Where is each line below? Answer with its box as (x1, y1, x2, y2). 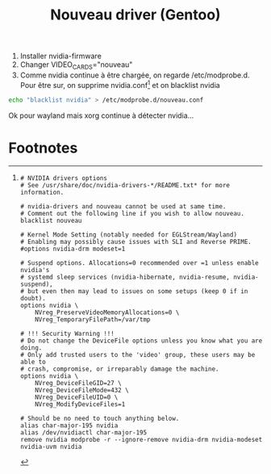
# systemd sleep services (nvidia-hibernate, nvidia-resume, (19, 273, 231, 282)
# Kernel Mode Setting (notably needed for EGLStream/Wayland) (19, 231, 238, 239)
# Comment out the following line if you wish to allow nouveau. (19, 210, 244, 218)
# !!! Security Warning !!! (19, 329, 115, 338)
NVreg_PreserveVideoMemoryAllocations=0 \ (35, 308, 180, 317)
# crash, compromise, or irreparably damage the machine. (19, 365, 219, 373)
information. (19, 188, 65, 197)
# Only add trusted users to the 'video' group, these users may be (19, 351, 256, 359)
